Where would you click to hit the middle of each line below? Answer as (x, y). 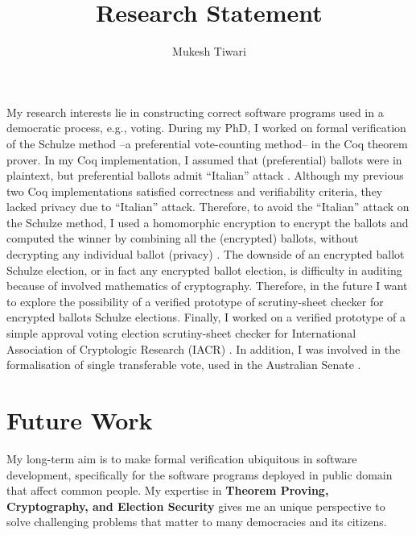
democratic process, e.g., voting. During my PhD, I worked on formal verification (206, 128)
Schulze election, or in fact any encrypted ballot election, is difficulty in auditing (204, 270)
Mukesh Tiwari (209, 51)
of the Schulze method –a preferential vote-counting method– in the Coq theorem (207, 143)
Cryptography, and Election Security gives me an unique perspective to (196, 506)
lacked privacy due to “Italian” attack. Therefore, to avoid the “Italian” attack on (208, 207)
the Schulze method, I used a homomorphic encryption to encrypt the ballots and (208, 222)
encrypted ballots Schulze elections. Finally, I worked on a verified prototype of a (206, 317)
